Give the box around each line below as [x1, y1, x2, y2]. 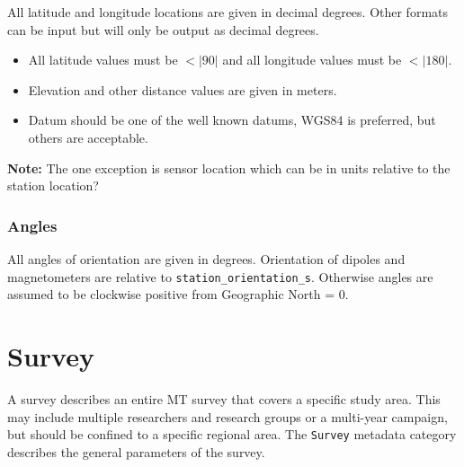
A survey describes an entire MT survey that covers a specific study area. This [7, 389, 441, 408]
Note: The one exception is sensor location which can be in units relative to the [7, 158, 451, 177]
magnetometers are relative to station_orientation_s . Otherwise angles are [7, 267, 433, 286]
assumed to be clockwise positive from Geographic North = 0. [7, 285, 349, 304]
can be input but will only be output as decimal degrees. [7, 20, 319, 39]
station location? [7, 176, 99, 195]
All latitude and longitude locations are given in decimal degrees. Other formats [7, 3, 449, 21]
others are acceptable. [28, 128, 148, 146]
